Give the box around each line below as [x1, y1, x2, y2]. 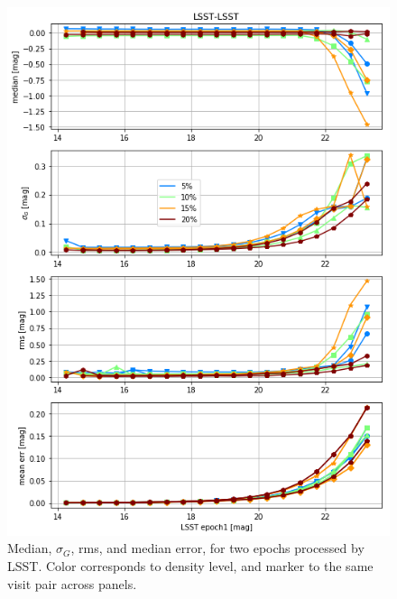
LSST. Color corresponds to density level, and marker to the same [7, 557, 374, 576]
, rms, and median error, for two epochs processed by [70, 539, 365, 558]
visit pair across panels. [7, 574, 137, 593]
